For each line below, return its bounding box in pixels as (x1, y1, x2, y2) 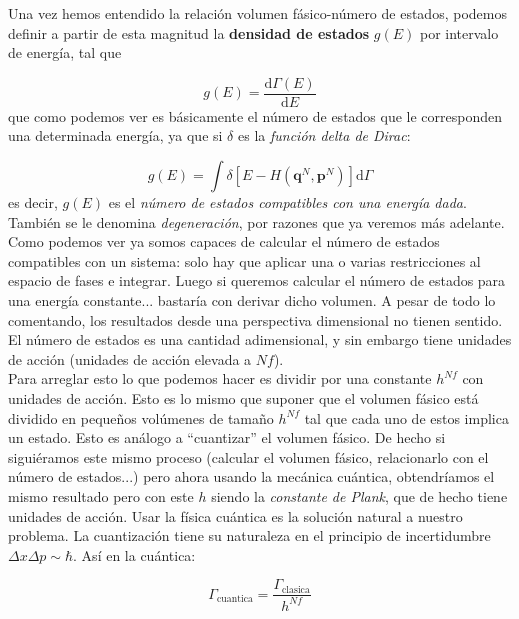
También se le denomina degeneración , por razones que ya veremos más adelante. (8, 211, 505, 232)
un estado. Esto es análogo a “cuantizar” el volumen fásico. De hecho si (8, 427, 446, 448)
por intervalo (419, 22, 499, 43)
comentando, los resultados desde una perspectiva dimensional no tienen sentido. (8, 309, 503, 330)
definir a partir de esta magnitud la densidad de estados (8, 22, 370, 43)
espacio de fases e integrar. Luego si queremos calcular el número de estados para (8, 270, 506, 291)
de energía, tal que (8, 42, 122, 63)
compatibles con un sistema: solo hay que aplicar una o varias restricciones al (8, 250, 481, 271)
